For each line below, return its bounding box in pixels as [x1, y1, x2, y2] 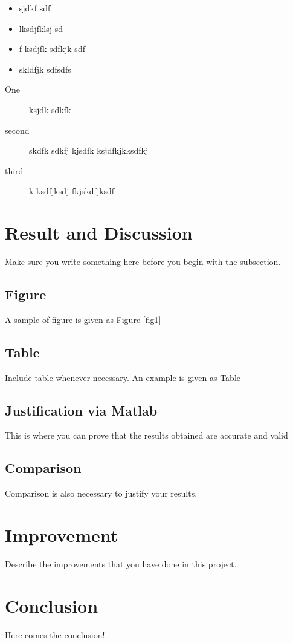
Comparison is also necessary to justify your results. [5, 487, 198, 500]
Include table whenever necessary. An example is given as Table [5, 371, 241, 384]
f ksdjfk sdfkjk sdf [19, 42, 85, 55]
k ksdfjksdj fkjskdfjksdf [29, 184, 115, 197]
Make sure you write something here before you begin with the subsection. [5, 255, 281, 268]
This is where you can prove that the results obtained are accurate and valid [5, 429, 288, 442]
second [5, 123, 30, 136]
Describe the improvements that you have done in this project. [5, 557, 237, 570]
